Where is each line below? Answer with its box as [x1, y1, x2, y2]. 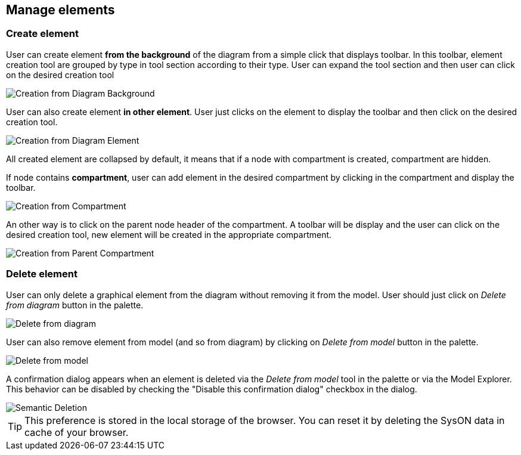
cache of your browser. [24, 426, 129, 438]
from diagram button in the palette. [6, 299, 144, 310]
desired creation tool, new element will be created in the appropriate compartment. [6, 229, 332, 240]
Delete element [6, 268, 77, 280]
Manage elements [6, 2, 115, 17]
